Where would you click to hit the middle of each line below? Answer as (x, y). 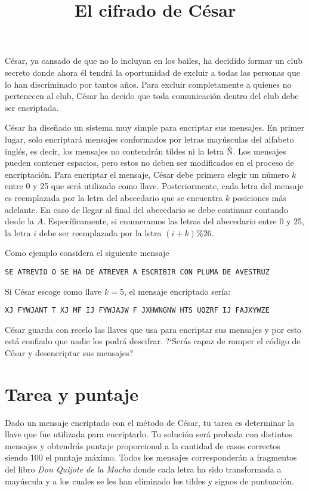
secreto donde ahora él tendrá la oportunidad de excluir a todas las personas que (152, 72)
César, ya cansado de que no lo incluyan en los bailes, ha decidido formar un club (154, 61)
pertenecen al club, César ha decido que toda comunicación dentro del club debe (152, 96)
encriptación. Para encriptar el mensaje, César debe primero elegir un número (147, 174)
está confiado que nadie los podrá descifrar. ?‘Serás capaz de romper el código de (153, 341)
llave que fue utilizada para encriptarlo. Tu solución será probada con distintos (149, 434)
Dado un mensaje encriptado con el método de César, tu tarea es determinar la (150, 422)
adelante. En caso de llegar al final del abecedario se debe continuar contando (146, 209)
